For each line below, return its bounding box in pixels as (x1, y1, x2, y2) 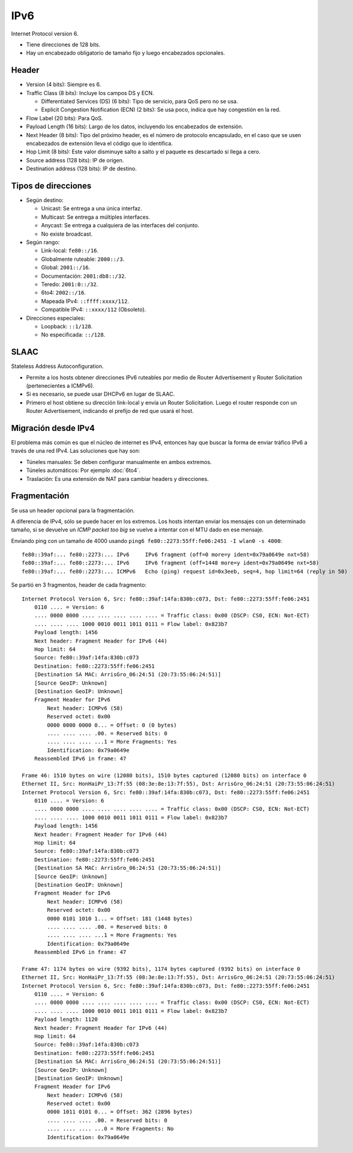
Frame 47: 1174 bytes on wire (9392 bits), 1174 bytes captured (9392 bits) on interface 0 (22, 965, 300, 972)
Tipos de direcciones (11, 180, 92, 191)
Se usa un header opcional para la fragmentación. (11, 507, 135, 514)
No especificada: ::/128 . (41, 331, 106, 338)
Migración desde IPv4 (11, 423, 95, 433)
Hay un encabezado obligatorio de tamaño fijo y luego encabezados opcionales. (26, 49, 225, 57)
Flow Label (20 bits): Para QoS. (26, 114, 103, 121)
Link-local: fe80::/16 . (41, 247, 99, 254)
